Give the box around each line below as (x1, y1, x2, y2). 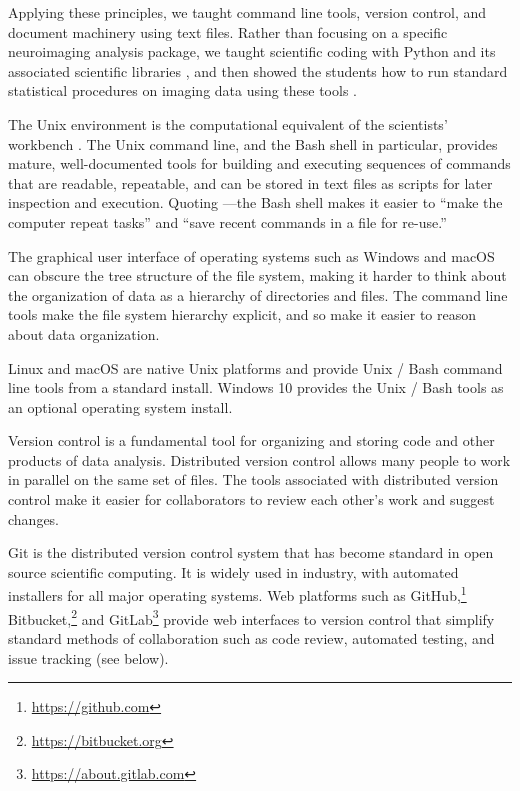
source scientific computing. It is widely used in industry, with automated (8, 561, 459, 582)
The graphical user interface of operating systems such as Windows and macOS (8, 245, 495, 266)
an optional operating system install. (8, 396, 233, 417)
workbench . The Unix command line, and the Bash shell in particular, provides (8, 133, 498, 154)
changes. (8, 508, 60, 529)
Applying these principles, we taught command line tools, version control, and (8, 2, 487, 22)
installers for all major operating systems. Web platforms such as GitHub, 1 (8, 582, 467, 606)
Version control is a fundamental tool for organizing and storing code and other (8, 430, 495, 451)
